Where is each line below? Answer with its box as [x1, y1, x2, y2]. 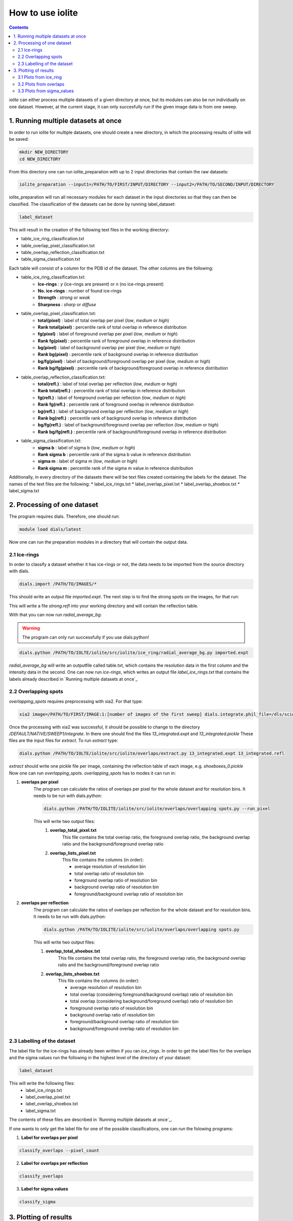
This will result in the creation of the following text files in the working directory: [9, 227, 169, 232]
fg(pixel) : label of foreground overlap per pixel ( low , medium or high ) [38, 331, 178, 337]
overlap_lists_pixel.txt [50, 850, 96, 856]
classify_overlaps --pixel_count [19, 1148, 100, 1153]
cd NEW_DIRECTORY [19, 156, 61, 162]
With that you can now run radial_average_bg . [9, 612, 102, 618]
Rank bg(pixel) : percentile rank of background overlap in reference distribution [38, 352, 198, 358]
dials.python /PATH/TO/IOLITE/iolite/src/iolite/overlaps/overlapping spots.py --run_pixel [43, 806, 271, 811]
